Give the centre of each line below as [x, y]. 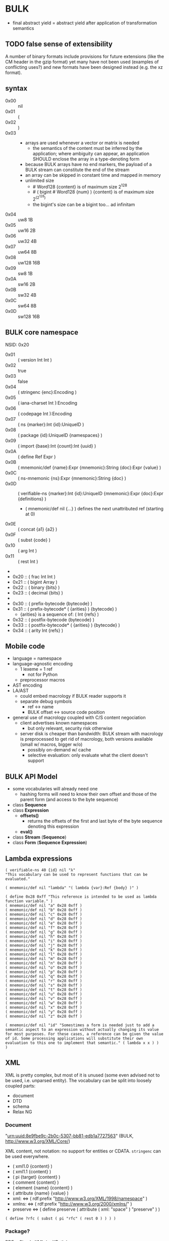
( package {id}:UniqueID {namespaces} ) [60, 435]
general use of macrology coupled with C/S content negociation [79, 717]
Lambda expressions [39, 858]
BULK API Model [32, 776]
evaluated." [18, 879]
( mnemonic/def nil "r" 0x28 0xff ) [44, 981]
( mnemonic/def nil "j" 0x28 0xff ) [44, 946]
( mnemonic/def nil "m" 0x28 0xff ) [44, 959]
